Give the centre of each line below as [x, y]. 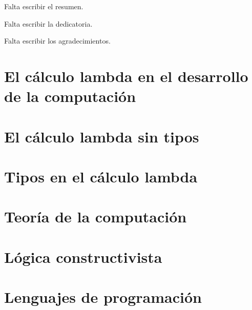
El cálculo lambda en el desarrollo [126, 76]
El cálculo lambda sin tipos [102, 136]
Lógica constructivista [83, 256]
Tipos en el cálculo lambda [101, 176]
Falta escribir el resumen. [44, 6]
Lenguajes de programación [103, 297]
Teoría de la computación [96, 216]
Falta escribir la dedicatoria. [48, 23]
